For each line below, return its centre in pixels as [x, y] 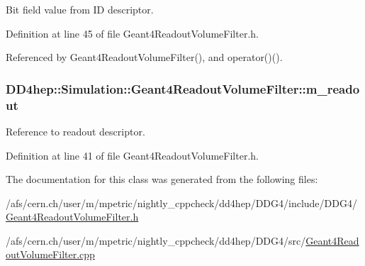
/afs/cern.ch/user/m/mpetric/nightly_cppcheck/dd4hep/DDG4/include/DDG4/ [181, 203]
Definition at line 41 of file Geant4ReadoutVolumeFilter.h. [132, 155]
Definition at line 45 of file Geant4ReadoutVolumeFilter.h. [132, 33]
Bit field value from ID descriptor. [80, 9]
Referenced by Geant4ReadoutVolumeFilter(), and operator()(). [144, 57]
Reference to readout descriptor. [75, 131]
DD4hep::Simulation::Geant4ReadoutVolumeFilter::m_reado [183, 88]
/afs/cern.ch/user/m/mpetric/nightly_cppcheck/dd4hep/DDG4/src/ [156, 240]
